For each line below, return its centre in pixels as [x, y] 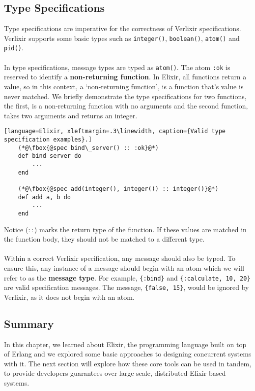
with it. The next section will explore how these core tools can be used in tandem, [128, 363]
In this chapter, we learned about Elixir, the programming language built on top [125, 344]
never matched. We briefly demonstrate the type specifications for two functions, [125, 96]
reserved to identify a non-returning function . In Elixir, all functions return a [125, 77]
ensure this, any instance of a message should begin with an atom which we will [124, 267]
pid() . [14, 48]
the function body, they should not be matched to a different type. [104, 239]
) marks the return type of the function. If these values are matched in [140, 229]
